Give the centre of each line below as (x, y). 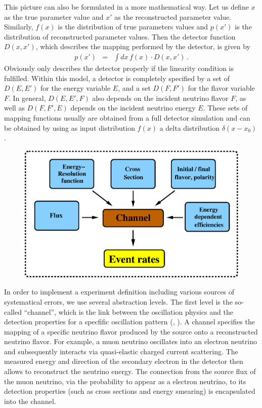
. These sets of (225, 108)
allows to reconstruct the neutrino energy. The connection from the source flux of (130, 371)
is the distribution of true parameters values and (133, 27)
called (13, 311)
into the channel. (30, 401)
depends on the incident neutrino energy (133, 108)
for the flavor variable (221, 88)
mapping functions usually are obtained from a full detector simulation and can (127, 117)
